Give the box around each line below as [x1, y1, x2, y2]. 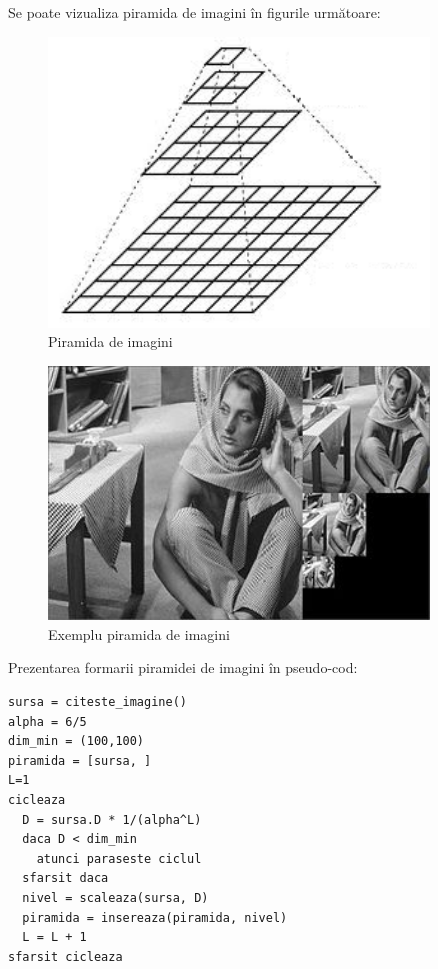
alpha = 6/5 [8, 714, 87, 729]
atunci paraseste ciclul [36, 851, 202, 866]
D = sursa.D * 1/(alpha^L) [22, 812, 202, 827]
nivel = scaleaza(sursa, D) [22, 890, 209, 905]
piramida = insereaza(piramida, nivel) [22, 910, 288, 925]
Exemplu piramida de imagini [48, 623, 230, 644]
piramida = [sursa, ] [8, 753, 152, 768]
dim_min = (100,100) [8, 734, 145, 749]
